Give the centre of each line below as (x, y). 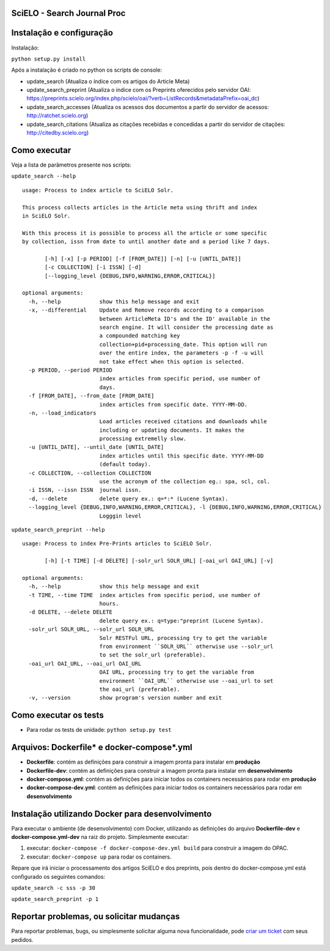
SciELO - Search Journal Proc (68, 13)
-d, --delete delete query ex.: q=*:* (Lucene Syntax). (128, 498)
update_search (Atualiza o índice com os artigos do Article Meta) (108, 81)
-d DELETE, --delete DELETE (71, 612)
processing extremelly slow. (143, 439)
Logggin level (120, 516)
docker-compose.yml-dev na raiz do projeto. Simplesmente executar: (100, 837)
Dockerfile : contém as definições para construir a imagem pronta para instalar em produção (143, 762)
